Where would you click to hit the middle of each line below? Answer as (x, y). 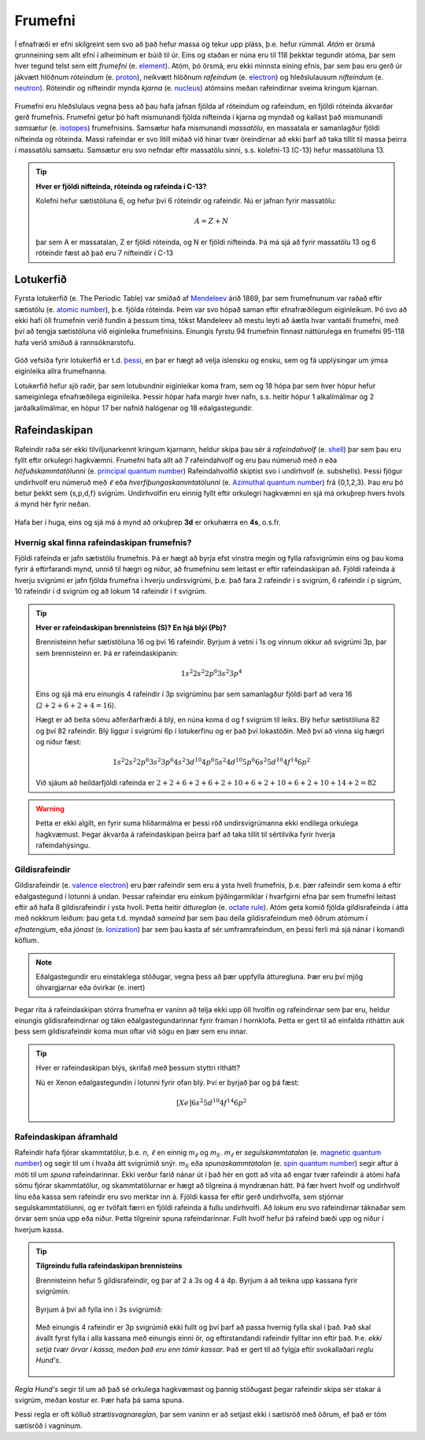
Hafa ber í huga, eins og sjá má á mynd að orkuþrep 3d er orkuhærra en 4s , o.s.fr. (148, 522)
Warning (50, 808)
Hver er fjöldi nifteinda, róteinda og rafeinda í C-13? (121, 186)
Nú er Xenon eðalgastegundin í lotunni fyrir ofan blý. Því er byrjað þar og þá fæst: (167, 1082)
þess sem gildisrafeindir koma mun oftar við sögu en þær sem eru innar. (131, 1031)
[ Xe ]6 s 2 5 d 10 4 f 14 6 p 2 (211, 1102)
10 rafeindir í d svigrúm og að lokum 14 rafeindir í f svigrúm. (111, 592)
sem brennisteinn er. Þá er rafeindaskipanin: (107, 653)
